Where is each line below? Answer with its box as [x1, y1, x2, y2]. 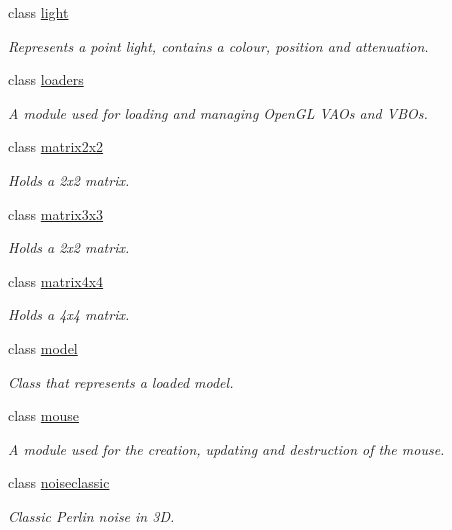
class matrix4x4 [8, 270, 104, 291]
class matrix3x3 [8, 203, 104, 224]
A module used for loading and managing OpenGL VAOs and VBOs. [8, 102, 428, 123]
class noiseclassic [8, 472, 110, 493]
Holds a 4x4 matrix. [8, 304, 130, 325]
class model [8, 337, 78, 358]
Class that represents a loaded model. [8, 371, 234, 392]
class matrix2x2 [8, 136, 104, 157]
